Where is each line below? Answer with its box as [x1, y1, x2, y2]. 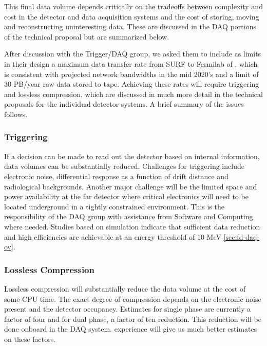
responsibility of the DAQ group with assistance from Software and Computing [4, 211, 253, 222]
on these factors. [4, 333, 56, 344]
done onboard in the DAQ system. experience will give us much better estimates [4, 323, 257, 334]
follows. [4, 108, 28, 119]
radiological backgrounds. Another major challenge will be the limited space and [4, 181, 257, 191]
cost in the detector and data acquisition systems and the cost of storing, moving [4, 11, 259, 22]
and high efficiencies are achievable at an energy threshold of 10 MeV [4, 231, 221, 242]
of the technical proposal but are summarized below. [4, 31, 169, 42]
